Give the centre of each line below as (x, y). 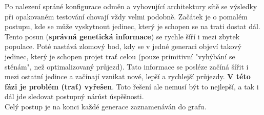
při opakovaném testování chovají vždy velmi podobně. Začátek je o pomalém (126, 16)
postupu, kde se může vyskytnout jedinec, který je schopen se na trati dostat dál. (133, 26)
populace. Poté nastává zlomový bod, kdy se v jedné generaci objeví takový (123, 46)
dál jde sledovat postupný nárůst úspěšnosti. (74, 96)
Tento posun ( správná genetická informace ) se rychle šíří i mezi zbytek (122, 36)
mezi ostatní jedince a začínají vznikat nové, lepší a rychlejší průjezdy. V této (128, 76)
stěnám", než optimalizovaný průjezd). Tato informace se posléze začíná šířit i (127, 66)
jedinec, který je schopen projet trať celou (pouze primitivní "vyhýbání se (120, 56)
